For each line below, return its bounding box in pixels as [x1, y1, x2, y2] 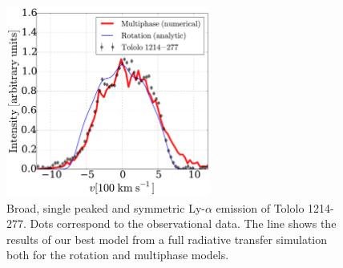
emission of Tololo [216, 199, 305, 216]
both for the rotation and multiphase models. [6, 246, 229, 263]
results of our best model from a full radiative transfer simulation [6, 230, 328, 247]
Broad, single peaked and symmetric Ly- [6, 199, 205, 216]
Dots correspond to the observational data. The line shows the [30, 215, 337, 232]
